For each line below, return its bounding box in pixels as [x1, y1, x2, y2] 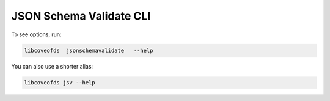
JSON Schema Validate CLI [11, 9, 151, 23]
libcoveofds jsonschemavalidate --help [24, 47, 153, 54]
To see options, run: [11, 31, 62, 38]
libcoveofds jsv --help [24, 79, 96, 86]
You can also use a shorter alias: [11, 62, 94, 70]
